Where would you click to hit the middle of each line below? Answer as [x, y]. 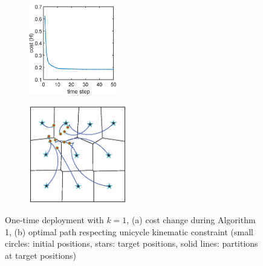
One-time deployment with [54, 220]
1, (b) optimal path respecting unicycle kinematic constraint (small [129, 231]
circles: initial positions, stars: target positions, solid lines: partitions [131, 243]
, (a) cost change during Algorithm [191, 220]
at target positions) [41, 255]
